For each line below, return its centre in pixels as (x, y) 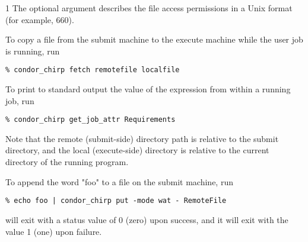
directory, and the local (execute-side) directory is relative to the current (137, 150)
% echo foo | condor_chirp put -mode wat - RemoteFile (116, 201)
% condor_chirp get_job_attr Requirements (91, 120)
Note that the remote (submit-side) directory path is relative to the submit (142, 138)
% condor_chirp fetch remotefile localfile (93, 70)
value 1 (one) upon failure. (54, 231)
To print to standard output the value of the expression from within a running (148, 89)
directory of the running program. (67, 162)
